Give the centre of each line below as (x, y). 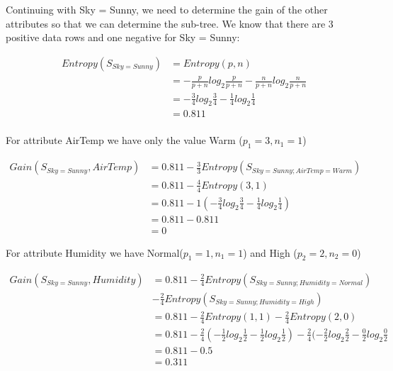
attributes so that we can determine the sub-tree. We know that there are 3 (170, 23)
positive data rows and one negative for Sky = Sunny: (123, 37)
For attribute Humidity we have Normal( (95, 252)
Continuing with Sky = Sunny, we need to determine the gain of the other (167, 9)
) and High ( (270, 252)
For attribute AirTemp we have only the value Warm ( (124, 140)
